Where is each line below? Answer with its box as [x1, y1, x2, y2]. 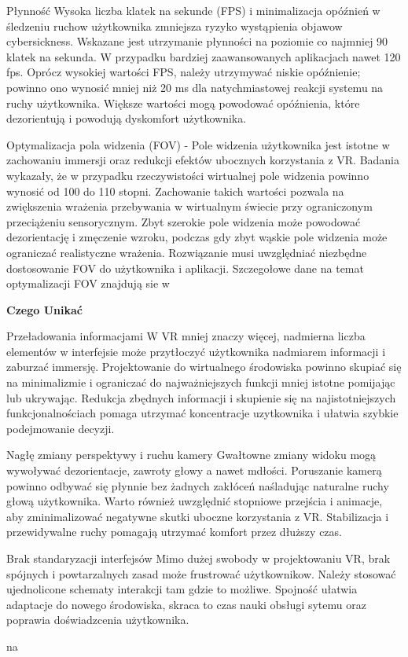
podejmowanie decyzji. [6, 420, 115, 436]
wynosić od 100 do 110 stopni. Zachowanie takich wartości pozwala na [6, 182, 344, 199]
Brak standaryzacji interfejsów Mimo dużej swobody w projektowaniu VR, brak [6, 550, 391, 566]
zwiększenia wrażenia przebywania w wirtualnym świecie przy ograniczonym [6, 198, 373, 215]
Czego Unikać [6, 301, 83, 317]
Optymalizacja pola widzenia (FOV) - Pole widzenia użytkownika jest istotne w [6, 136, 390, 152]
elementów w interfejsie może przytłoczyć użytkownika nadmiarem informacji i [6, 343, 386, 359]
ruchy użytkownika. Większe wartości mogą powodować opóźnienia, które [6, 94, 360, 111]
